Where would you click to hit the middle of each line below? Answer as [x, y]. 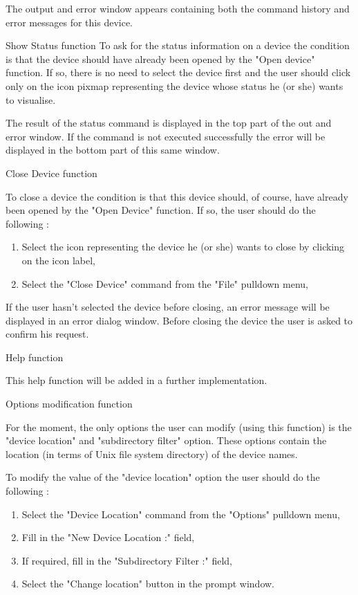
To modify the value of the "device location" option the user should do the [163, 477]
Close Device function [51, 173]
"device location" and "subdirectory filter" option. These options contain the [166, 440]
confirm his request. [47, 334]
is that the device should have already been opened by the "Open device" [160, 58]
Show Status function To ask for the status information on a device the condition [178, 45]
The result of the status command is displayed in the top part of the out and [169, 123]
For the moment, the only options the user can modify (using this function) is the [179, 427]
